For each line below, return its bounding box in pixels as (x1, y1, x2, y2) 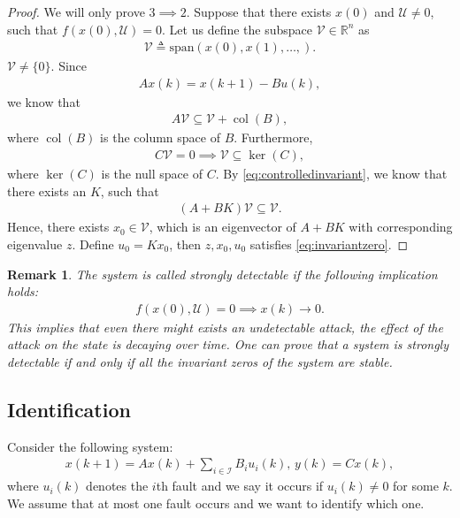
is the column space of (100, 128, 220, 147)
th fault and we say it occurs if (156, 476, 324, 495)
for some (393, 476, 439, 495)
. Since (50, 57, 88, 75)
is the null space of (101, 164, 203, 183)
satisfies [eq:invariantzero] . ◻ (249, 234, 409, 253)
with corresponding (349, 217, 453, 236)
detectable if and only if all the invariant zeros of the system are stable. (7, 352, 393, 370)
